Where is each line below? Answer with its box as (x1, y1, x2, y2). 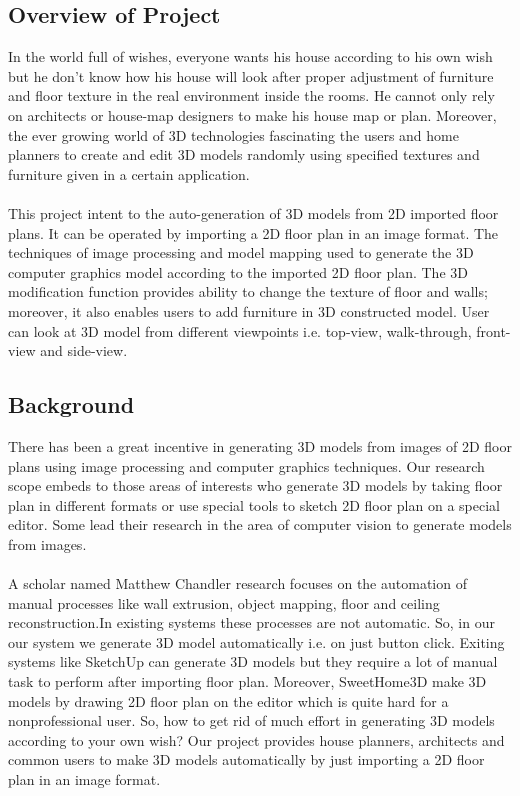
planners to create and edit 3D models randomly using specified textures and (8, 144, 480, 165)
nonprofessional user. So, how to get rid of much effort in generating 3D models (8, 710, 495, 731)
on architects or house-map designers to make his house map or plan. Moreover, (8, 104, 497, 125)
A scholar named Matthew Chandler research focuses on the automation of (8, 573, 467, 594)
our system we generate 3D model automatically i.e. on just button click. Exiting (8, 631, 505, 652)
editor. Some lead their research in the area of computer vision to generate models (8, 514, 512, 535)
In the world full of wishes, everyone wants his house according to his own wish (8, 46, 493, 67)
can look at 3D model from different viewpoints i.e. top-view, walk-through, (8, 320, 472, 341)
